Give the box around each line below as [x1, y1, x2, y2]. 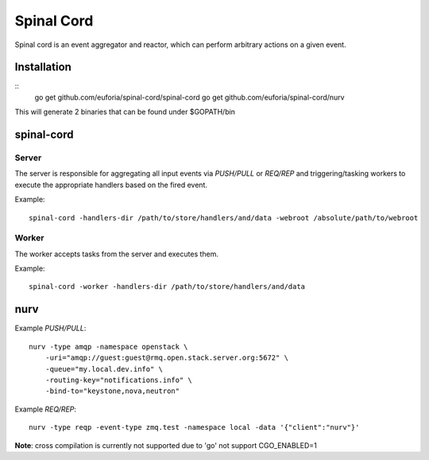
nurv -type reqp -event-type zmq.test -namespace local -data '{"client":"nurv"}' [29, 423, 360, 432]
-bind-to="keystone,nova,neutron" [44, 387, 180, 396]
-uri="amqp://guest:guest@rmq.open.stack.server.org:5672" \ [44, 353, 289, 362]
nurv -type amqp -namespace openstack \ [29, 342, 188, 351]
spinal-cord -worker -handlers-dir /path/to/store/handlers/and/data [29, 283, 306, 291]
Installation [14, 60, 71, 74]
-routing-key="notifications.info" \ [44, 375, 192, 384]
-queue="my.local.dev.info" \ [44, 364, 163, 373]
